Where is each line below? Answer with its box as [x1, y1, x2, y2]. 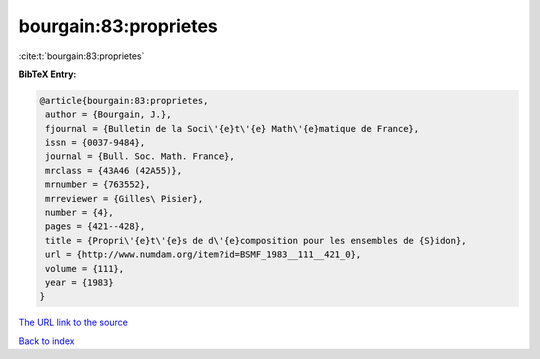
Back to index [18, 335, 75, 347]
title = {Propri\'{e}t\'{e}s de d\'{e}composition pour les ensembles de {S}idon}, [45, 235, 467, 246]
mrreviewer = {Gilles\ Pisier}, [45, 193, 204, 204]
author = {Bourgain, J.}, [45, 109, 172, 120]
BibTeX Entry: [18, 68, 77, 80]
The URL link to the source [18, 316, 129, 329]
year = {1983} [45, 277, 114, 288]
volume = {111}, [45, 263, 125, 274]
